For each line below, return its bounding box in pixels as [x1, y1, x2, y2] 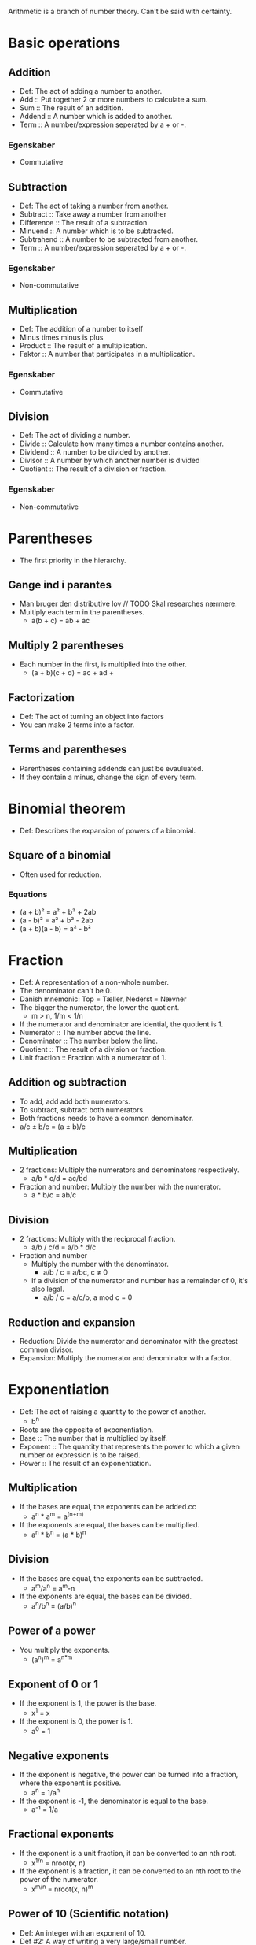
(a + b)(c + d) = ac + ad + [31, 668, 114, 677]
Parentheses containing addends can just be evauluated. [19, 763, 204, 773]
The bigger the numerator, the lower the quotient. [19, 1002, 180, 1011]
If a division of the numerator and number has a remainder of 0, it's [31, 1276, 249, 1286]
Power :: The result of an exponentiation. [19, 1458, 152, 1468]
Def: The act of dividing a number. [19, 431, 131, 440]
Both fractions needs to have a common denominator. [19, 1113, 194, 1123]
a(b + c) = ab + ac [31, 616, 90, 625]
